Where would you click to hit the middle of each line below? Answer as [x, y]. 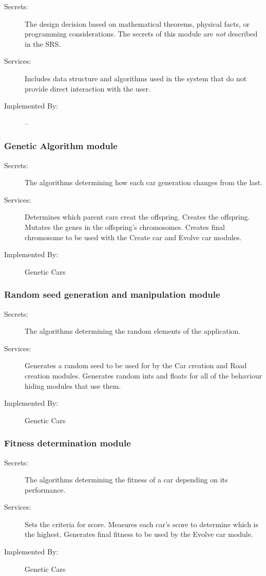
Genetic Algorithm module [61, 146]
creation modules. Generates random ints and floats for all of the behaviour [144, 375]
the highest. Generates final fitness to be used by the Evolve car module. [139, 534]
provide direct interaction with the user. [88, 88]
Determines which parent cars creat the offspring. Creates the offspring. [137, 217]
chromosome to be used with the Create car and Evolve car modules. [133, 237]
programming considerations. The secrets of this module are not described [141, 34]
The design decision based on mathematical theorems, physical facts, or [137, 23]
